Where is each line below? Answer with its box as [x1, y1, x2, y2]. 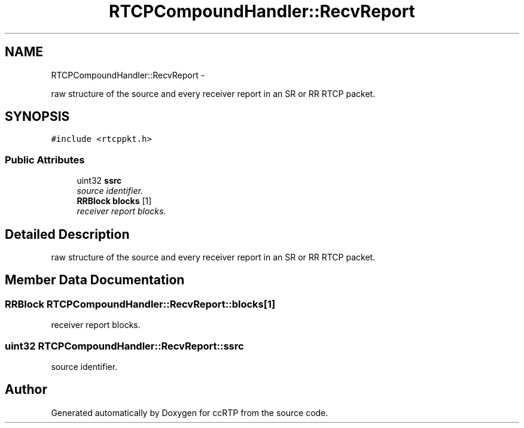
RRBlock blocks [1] [77, 196, 152, 207]
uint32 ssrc [77, 175, 122, 186]
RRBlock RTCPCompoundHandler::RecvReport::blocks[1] [5, 298, 276, 310]
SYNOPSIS [5, 109, 70, 125]
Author [5, 382, 47, 397]
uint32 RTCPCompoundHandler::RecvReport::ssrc [5, 339, 244, 352]
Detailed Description [5, 226, 130, 242]
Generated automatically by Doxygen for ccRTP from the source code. [51, 407, 328, 418]
